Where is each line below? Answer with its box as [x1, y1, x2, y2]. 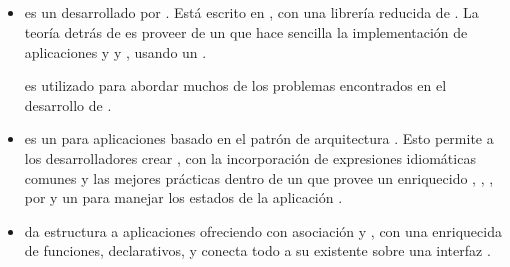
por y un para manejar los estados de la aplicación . [24, 187, 343, 208]
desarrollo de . [24, 94, 112, 115]
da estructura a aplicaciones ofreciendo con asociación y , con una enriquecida [24, 220, 502, 241]
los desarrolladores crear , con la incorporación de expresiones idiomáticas [24, 147, 476, 168]
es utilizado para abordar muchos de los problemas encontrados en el [24, 75, 447, 96]
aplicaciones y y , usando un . [24, 41, 207, 62]
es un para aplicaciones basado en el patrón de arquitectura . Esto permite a [24, 128, 494, 149]
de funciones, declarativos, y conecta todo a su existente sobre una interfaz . [24, 240, 491, 261]
